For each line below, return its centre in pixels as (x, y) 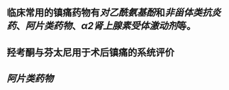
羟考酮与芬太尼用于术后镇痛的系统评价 (90, 52)
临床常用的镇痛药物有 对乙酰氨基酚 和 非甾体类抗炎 (114, 13)
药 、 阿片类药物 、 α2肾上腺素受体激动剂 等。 (101, 26)
